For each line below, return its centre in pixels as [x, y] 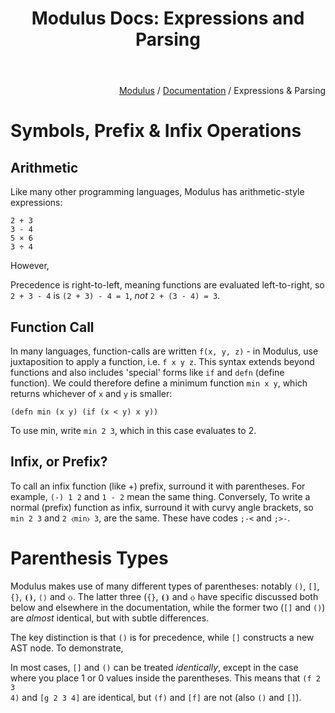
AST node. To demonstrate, [67, 648]
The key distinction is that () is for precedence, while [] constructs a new [162, 637]
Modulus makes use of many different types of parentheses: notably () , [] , [165, 586]
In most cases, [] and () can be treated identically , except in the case [154, 667]
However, [30, 266]
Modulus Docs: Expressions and [168, 18]
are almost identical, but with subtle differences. [110, 618]
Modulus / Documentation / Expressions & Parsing [222, 91]
